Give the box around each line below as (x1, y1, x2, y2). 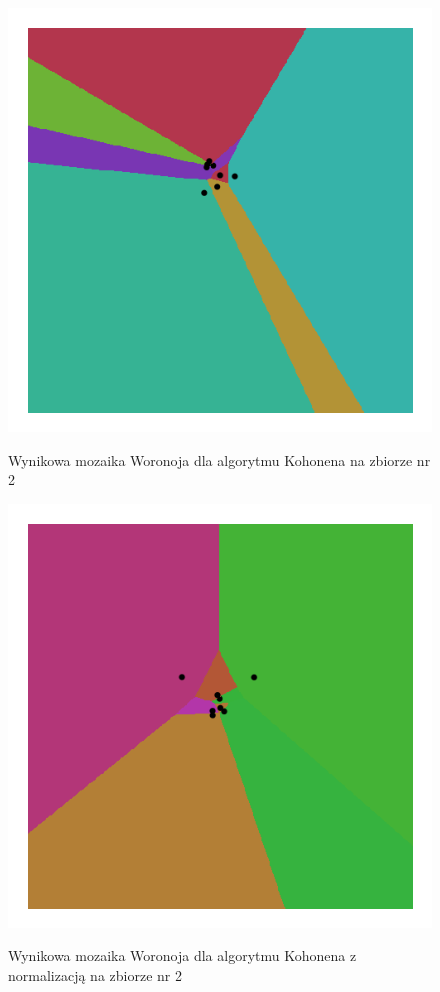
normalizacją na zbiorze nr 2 (8, 964, 182, 985)
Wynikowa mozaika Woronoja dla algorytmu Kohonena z (8, 945, 357, 966)
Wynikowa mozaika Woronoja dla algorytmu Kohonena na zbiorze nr (8, 449, 431, 470)
